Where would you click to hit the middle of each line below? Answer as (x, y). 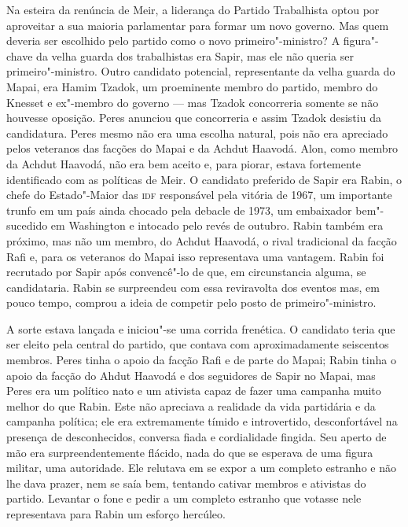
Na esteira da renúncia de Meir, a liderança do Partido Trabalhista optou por (193, 9)
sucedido (27, 225)
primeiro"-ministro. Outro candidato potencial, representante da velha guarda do (201, 71)
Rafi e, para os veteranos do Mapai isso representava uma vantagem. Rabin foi (195, 256)
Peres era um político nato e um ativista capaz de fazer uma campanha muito (194, 391)
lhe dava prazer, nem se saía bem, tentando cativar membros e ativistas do (186, 483)
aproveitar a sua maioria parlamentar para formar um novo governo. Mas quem (198, 25)
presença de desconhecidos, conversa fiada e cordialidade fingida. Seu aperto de (197, 437)
